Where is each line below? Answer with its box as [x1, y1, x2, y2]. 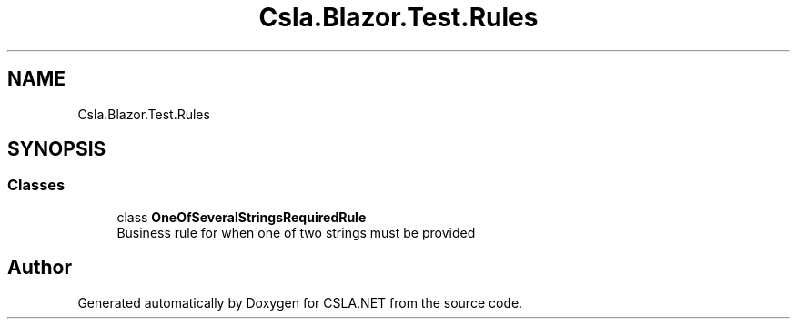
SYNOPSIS [7, 138, 106, 161]
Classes [7, 176, 66, 195]
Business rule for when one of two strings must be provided [116, 224, 476, 240]
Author [7, 256, 72, 280]
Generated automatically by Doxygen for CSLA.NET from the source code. [77, 294, 523, 311]
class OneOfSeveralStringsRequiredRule [116, 209, 367, 225]
